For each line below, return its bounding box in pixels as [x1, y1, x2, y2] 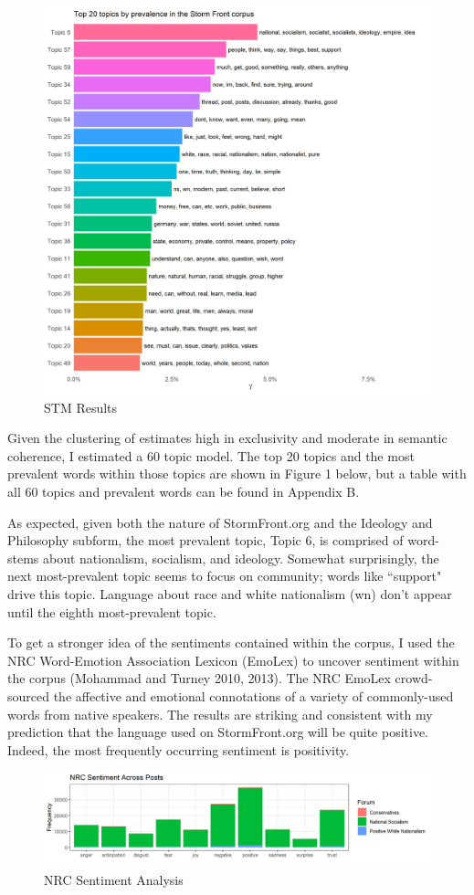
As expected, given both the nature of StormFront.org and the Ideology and [7, 512, 433, 532]
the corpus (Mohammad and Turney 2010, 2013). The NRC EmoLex [7, 669, 391, 688]
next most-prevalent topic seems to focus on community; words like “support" [7, 566, 442, 585]
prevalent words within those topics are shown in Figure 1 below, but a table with [7, 464, 467, 483]
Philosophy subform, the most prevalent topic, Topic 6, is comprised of [7, 531, 404, 550]
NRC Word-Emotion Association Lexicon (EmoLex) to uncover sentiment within [7, 650, 459, 669]
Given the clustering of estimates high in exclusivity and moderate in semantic [7, 428, 448, 447]
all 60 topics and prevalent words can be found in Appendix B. [7, 481, 360, 500]
